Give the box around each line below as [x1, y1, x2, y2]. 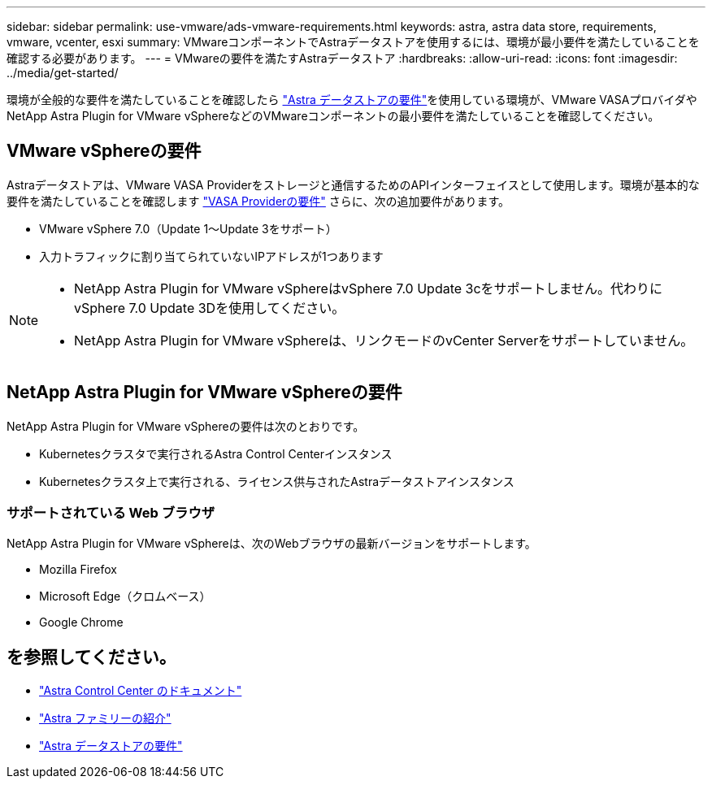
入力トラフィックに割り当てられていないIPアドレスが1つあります [39, 249, 384, 263]
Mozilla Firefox [39, 562, 117, 577]
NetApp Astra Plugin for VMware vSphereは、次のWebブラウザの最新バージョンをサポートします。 [7, 536, 536, 551]
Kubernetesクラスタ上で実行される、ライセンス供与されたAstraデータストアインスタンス [39, 474, 514, 488]
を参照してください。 [7, 646, 176, 667]
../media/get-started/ [7, 66, 119, 80]
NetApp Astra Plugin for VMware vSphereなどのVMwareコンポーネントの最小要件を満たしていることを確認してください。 [7, 109, 660, 123]
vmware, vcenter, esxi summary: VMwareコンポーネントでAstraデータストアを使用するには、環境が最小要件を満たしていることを [7, 35, 700, 49]
